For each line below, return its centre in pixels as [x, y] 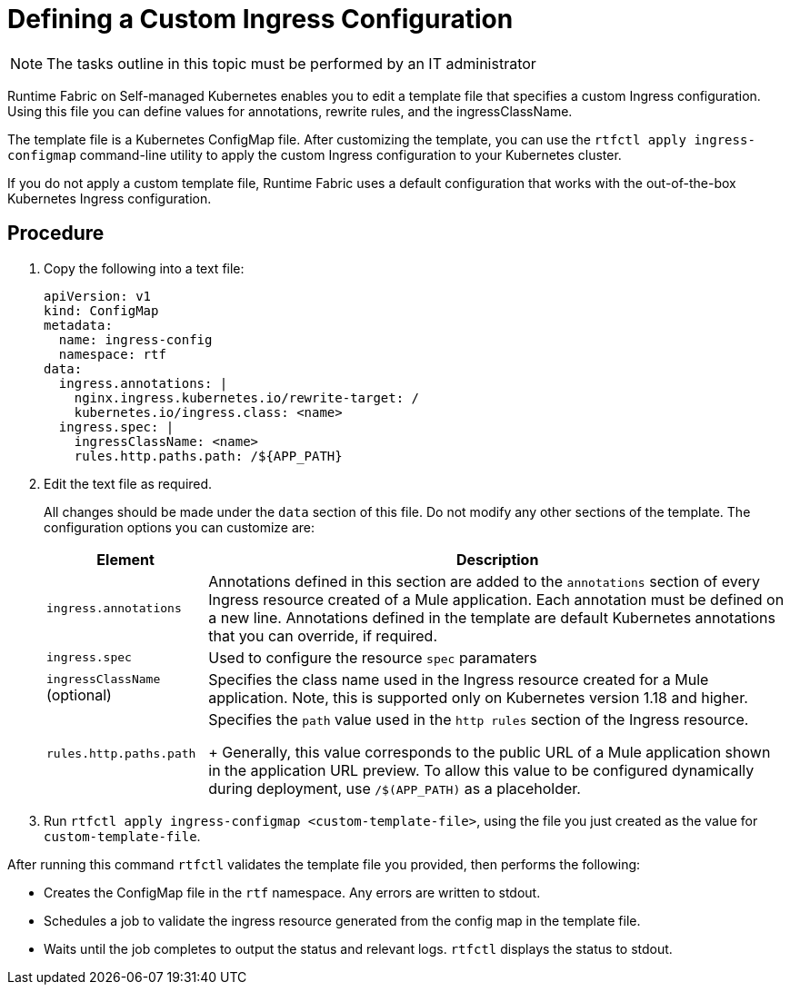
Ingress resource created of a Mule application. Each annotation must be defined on [496, 599]
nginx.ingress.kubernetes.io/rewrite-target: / [247, 397]
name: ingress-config [135, 339]
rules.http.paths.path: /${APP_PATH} [208, 456]
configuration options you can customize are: [180, 527]
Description [497, 559]
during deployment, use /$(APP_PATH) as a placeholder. [395, 788]
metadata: [78, 325]
